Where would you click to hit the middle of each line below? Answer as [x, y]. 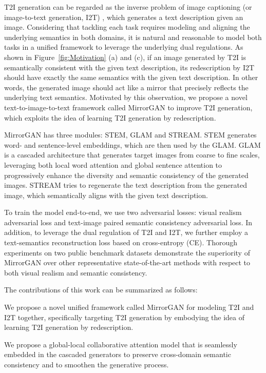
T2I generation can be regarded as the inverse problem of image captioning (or [128, 7]
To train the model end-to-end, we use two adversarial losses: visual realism [123, 212]
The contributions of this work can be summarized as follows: [101, 290]
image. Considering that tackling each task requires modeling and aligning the [127, 27]
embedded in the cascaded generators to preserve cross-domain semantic [118, 354]
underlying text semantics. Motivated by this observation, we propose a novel [126, 97]
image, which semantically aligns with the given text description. [106, 195]
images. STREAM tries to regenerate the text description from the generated [126, 185]
